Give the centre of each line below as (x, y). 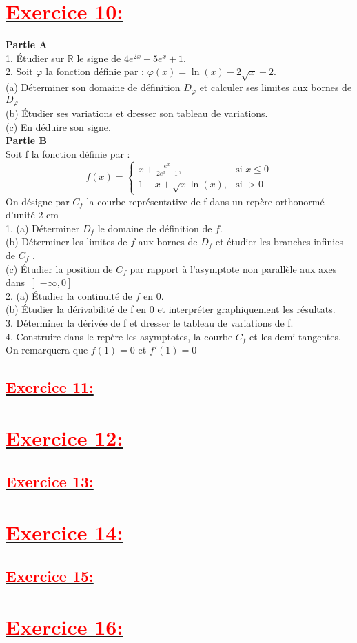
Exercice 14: (64, 532)
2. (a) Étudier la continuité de (69, 295)
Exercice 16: (64, 626)
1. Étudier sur (35, 58)
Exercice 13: (50, 481)
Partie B (26, 140)
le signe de (99, 58)
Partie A (27, 44)
